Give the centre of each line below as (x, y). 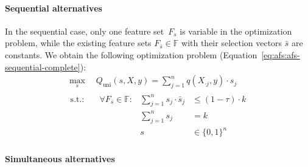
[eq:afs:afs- (281, 54)
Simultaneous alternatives (60, 158)
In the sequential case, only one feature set (85, 31)
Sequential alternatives (54, 8)
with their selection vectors (232, 43)
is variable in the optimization (236, 31)
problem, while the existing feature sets (78, 43)
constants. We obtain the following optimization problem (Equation (131, 54)
